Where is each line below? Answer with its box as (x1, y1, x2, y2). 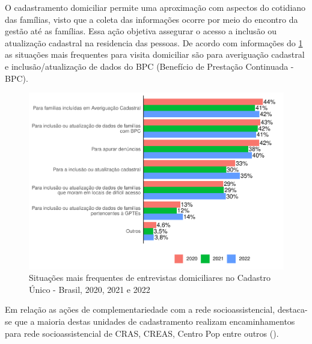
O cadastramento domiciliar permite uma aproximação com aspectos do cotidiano (5, 1, 306, 13)
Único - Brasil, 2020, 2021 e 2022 (29, 283, 150, 295)
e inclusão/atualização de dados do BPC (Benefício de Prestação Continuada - (5, 60, 294, 72)
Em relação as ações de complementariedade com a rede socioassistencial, (5, 303, 275, 316)
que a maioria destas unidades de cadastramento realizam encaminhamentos (14, 315, 295, 328)
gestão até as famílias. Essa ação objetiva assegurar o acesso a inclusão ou (5, 25, 277, 37)
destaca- (277, 303, 308, 316)
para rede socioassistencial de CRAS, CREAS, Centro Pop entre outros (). (5, 327, 279, 339)
